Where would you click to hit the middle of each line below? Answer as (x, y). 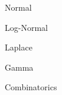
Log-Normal (26, 27)
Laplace (19, 47)
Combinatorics (31, 87)
